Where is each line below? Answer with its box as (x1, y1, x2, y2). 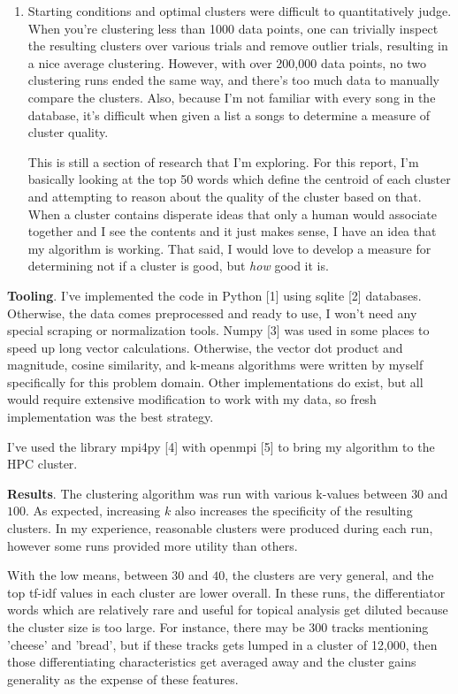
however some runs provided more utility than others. (7, 536, 298, 554)
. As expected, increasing (26, 501, 161, 520)
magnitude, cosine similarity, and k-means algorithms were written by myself (7, 355, 424, 374)
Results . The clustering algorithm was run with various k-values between (7, 484, 408, 502)
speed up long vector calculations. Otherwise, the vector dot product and (7, 338, 403, 356)
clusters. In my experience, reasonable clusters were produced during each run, (7, 519, 433, 538)
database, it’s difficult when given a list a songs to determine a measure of (27, 105, 431, 124)
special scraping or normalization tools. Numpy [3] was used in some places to (7, 321, 430, 339)
